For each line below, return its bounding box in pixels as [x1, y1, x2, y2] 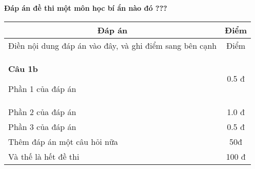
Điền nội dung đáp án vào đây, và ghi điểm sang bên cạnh [8, 39, 217, 51]
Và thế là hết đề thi [8, 150, 79, 162]
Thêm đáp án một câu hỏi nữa [8, 135, 118, 147]
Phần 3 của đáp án [8, 120, 76, 133]
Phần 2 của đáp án [8, 105, 76, 118]
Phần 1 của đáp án [8, 82, 76, 95]
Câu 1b [8, 62, 38, 74]
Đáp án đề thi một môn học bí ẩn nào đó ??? [4, 3, 167, 13]
